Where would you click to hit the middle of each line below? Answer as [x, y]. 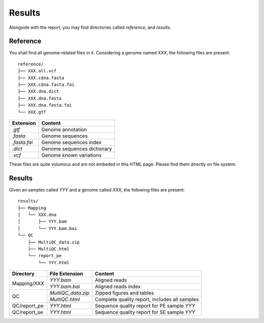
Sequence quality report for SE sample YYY [145, 312]
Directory [23, 274]
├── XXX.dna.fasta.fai [45, 105]
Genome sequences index [71, 142]
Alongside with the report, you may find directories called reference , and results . [90, 27]
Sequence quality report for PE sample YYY [145, 306]
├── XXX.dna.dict [38, 91]
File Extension [66, 274]
